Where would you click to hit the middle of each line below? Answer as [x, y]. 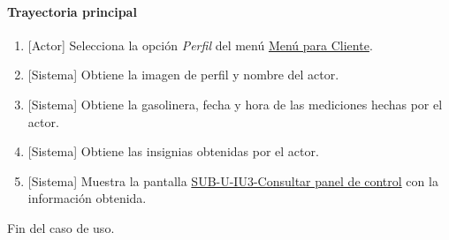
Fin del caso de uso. [61, 227]
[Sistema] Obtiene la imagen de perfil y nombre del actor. [183, 75]
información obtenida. [87, 198]
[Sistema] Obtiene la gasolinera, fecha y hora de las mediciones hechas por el [235, 104]
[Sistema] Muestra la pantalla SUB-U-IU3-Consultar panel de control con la [233, 180]
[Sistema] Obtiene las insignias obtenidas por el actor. [173, 151]
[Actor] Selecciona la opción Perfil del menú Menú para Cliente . [200, 45]
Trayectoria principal [72, 11]
